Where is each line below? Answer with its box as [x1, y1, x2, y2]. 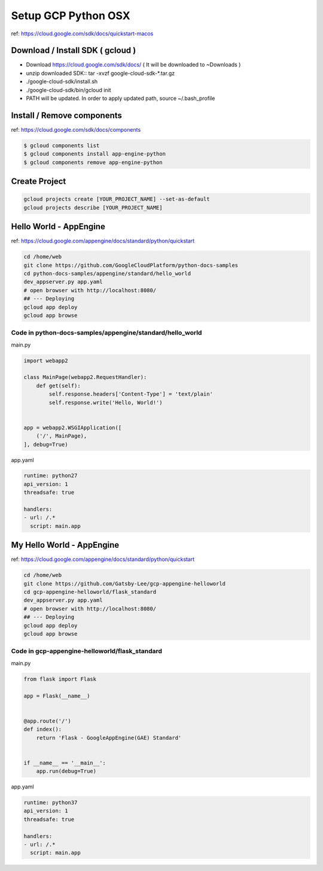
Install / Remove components [11, 110, 123, 120]
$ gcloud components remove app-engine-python [23, 159, 163, 166]
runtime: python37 [23, 799, 78, 806]
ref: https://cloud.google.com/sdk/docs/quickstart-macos [11, 30, 154, 37]
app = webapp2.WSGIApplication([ [23, 424, 122, 431]
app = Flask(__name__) [23, 692, 90, 699]
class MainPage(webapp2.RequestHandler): [23, 374, 147, 381]
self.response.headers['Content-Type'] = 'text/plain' [48, 391, 214, 397]
